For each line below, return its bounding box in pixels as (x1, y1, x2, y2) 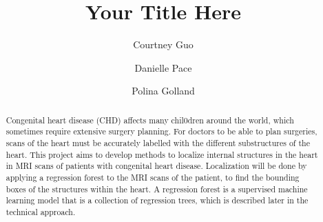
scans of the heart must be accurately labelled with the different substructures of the (6, 137, 310, 149)
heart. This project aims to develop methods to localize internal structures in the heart (6, 148, 318, 160)
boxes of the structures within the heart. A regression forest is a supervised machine (6, 183, 308, 194)
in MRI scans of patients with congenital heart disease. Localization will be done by (6, 160, 307, 172)
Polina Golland (132, 83, 195, 98)
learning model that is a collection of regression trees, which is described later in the (6, 194, 309, 206)
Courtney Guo (133, 37, 194, 52)
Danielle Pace (134, 60, 192, 74)
